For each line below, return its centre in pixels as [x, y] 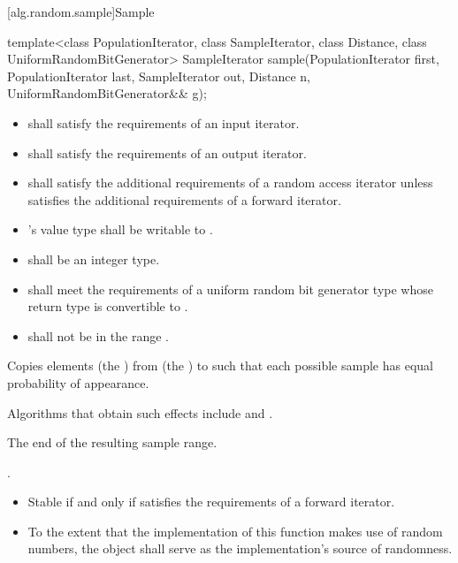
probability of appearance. [78, 382]
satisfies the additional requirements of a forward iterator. [184, 199]
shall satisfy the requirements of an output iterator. [167, 152]
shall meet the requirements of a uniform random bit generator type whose [230, 289]
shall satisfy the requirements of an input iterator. [164, 122]
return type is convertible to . [108, 306]
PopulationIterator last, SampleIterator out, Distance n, [159, 76]
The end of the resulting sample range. [112, 442]
